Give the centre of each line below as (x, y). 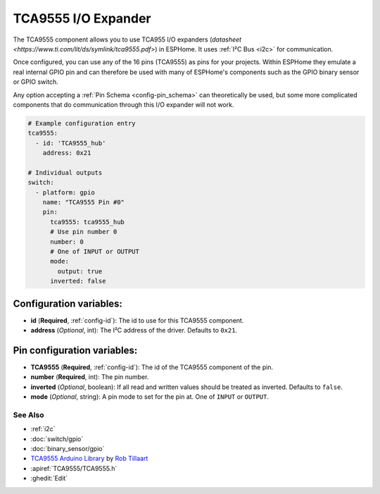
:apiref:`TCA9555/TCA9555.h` (74, 468)
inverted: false (78, 281)
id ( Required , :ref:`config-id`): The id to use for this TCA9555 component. (137, 320)
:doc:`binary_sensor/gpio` (68, 449)
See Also (28, 414)
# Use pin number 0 (84, 232)
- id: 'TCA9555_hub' (71, 143)
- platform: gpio (65, 192)
